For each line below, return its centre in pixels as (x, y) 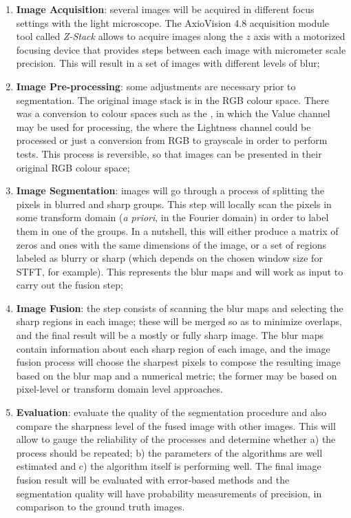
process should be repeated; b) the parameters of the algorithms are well (169, 452)
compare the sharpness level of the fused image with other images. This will (176, 425)
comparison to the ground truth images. (100, 507)
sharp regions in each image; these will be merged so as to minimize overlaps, (179, 321)
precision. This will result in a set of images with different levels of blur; (168, 63)
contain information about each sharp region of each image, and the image (173, 348)
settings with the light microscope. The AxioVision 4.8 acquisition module (173, 22)
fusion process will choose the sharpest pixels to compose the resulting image (178, 362)
